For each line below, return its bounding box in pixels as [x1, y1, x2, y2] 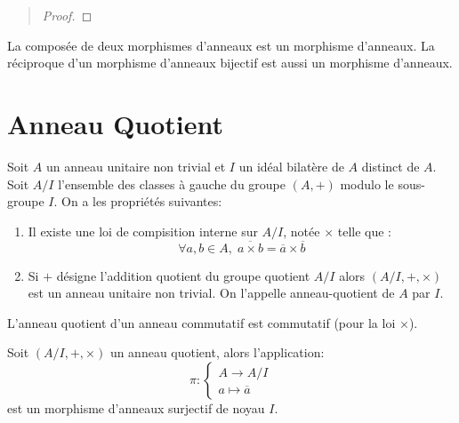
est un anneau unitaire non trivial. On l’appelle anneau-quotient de [28, 283, 395, 302]
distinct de [361, 156, 420, 175]
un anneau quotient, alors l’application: [109, 343, 325, 362]
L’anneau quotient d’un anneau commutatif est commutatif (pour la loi [7, 313, 396, 331]
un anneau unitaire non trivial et [45, 156, 226, 175]
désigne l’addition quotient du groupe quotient [56, 266, 310, 284]
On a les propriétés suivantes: [61, 192, 222, 211]
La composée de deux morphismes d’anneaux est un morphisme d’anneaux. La [7, 36, 435, 54]
